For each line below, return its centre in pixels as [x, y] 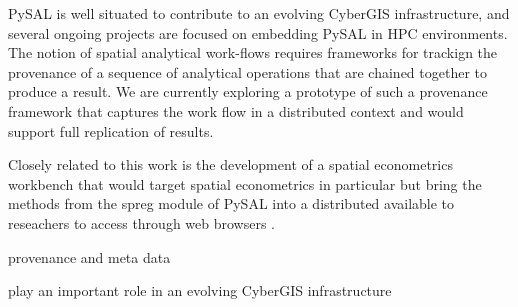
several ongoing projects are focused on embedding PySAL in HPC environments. [258, 32]
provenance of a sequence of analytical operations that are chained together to [248, 71]
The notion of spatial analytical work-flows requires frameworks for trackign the [253, 52]
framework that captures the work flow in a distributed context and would [236, 110]
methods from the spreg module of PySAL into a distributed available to [231, 203]
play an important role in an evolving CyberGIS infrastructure [200, 290]
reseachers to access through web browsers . [141, 222]
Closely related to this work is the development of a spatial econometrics [230, 164]
